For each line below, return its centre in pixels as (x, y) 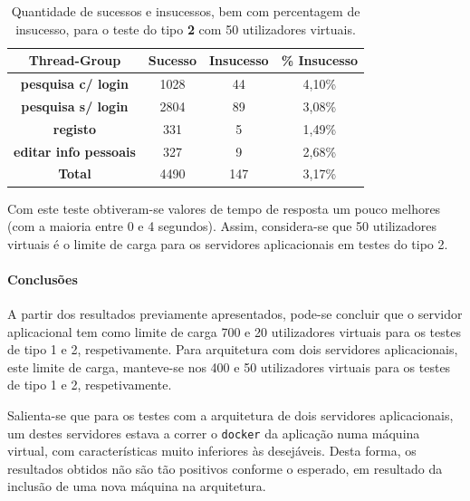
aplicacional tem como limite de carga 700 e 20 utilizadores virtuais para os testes (234, 331)
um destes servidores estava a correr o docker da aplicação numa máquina (214, 433)
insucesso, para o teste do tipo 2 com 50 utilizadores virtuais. (186, 29)
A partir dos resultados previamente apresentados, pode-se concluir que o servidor (235, 314)
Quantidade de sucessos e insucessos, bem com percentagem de (186, 11)
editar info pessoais (75, 151)
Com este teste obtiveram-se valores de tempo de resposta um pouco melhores (224, 208)
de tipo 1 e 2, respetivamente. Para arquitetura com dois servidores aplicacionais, (233, 349)
